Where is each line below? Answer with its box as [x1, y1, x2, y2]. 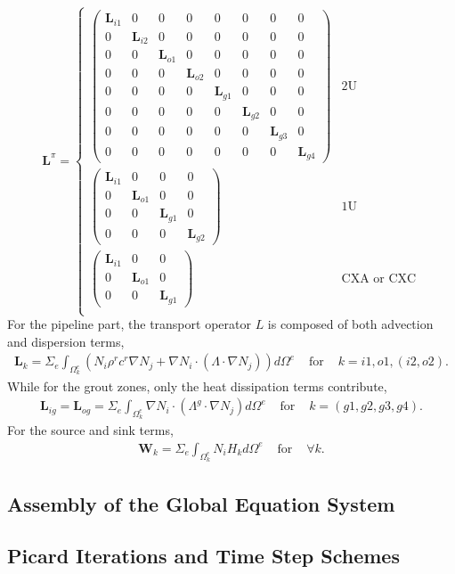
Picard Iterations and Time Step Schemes [7, 542, 400, 570]
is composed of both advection [267, 315, 434, 333]
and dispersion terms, [7, 332, 125, 350]
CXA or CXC [341, 272, 417, 285]
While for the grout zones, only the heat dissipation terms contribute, [7, 376, 387, 395]
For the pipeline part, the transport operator [7, 315, 251, 333]
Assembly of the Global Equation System [7, 489, 395, 517]
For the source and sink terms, [7, 421, 174, 439]
